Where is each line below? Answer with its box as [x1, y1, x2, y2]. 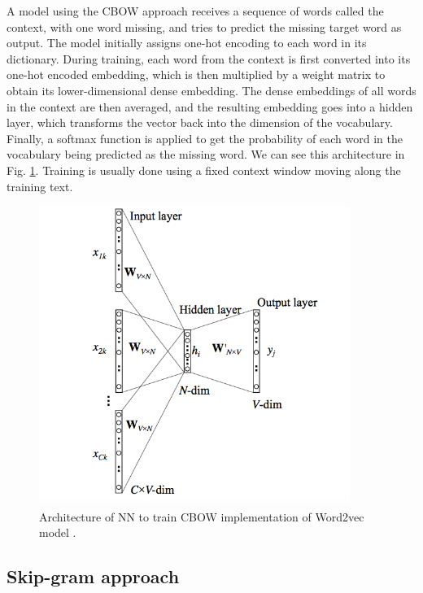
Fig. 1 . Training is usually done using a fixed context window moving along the [7, 161, 401, 178]
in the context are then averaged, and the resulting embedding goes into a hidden [7, 98, 413, 115]
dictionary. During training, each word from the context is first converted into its [7, 50, 411, 67]
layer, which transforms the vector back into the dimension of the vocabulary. [7, 114, 393, 131]
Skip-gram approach [7, 564, 180, 589]
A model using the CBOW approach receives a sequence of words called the [7, 2, 384, 19]
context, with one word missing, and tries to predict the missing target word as [7, 18, 402, 35]
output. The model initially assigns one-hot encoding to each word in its [7, 34, 367, 51]
